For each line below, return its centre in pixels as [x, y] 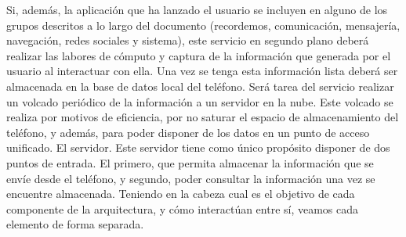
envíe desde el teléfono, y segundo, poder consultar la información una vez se [191, 178]
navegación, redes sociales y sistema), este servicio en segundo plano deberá [188, 40]
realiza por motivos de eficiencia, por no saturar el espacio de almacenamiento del [203, 117]
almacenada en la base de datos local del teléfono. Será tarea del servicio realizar [200, 86]
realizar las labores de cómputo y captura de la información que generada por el [199, 55]
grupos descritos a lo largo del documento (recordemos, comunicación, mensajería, [203, 25]
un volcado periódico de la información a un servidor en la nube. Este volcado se [200, 101]
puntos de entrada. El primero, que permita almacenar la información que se [190, 162]
